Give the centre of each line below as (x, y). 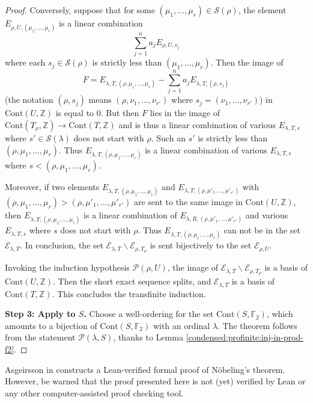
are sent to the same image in (188, 202)
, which (280, 314)
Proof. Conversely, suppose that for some (80, 10)
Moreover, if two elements (52, 186)
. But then (120, 113)
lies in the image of (185, 113)
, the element (262, 10)
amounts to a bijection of (51, 325)
